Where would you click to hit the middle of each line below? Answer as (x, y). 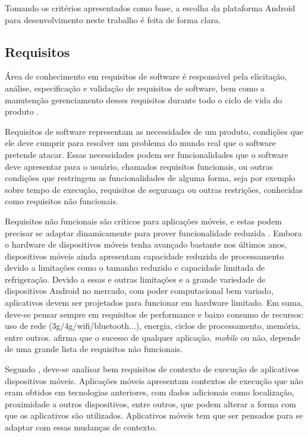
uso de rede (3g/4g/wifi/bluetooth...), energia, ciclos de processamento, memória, (153, 326)
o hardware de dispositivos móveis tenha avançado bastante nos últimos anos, (146, 244)
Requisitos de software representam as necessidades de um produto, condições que (154, 131)
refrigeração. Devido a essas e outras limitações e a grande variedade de (135, 279)
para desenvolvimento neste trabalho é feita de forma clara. (113, 19)
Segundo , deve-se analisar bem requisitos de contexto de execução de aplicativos (152, 369)
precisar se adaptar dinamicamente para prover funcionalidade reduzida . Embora (153, 232)
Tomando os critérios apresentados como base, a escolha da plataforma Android (150, 8)
